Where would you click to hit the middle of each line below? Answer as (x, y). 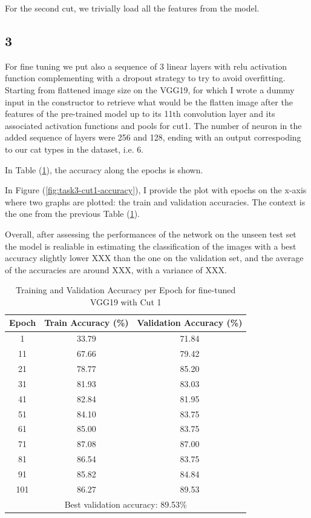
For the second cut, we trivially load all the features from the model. (132, 8)
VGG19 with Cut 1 (126, 301)
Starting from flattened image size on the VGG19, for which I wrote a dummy (150, 89)
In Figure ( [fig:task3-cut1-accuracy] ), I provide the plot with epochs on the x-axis (156, 190)
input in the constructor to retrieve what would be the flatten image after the (149, 101)
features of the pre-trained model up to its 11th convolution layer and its (140, 114)
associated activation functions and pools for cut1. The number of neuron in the (153, 125)
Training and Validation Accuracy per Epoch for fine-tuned (126, 290)
